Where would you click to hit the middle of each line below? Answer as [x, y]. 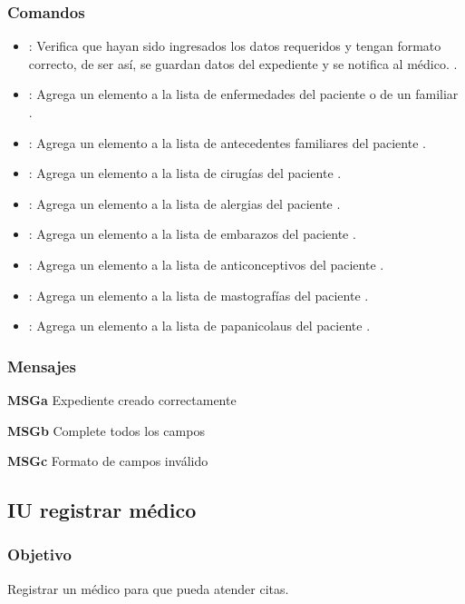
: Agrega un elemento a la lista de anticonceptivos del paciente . [206, 264]
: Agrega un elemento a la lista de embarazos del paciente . [192, 234]
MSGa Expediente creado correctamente [122, 399]
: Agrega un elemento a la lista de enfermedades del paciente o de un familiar [243, 94]
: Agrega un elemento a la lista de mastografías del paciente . [199, 295]
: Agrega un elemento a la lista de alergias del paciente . [184, 203]
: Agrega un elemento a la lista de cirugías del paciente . [185, 173]
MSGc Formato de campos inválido [108, 461]
